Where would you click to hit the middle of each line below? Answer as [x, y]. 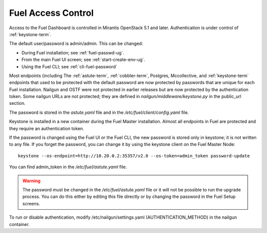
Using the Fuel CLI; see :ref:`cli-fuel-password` [69, 66]
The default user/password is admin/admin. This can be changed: [76, 44]
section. [17, 103]
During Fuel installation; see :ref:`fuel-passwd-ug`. [73, 52]
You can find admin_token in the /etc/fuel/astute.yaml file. [68, 167]
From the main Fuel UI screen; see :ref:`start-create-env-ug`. [83, 60]
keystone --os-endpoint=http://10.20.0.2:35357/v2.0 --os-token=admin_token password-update [134, 156]
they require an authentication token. [46, 128]
